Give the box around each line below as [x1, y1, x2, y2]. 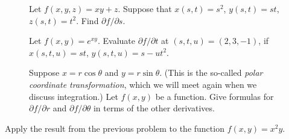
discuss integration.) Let [29, 90, 118, 102]
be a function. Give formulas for [155, 90, 274, 102]
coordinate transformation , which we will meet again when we [29, 78, 257, 90]
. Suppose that [118, 2, 172, 14]
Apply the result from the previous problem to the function [5, 122, 224, 134]
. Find [76, 14, 99, 26]
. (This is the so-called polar [159, 66, 263, 79]
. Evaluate [97, 34, 135, 47]
